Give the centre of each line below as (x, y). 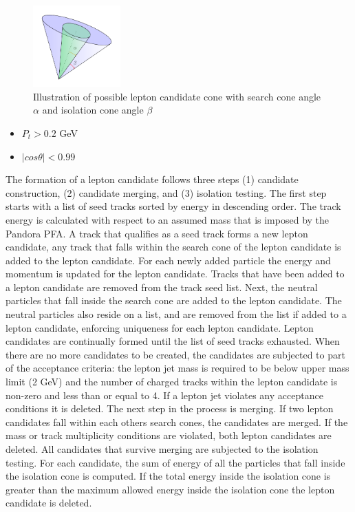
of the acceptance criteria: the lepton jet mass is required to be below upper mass (177, 368)
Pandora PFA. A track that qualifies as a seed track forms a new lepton (157, 233)
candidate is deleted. (49, 503)
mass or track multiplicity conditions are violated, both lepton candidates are (169, 435)
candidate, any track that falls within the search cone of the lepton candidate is (173, 247)
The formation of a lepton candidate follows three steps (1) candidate (152, 179)
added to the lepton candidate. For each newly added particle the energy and (168, 260)
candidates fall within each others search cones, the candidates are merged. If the (177, 422)
